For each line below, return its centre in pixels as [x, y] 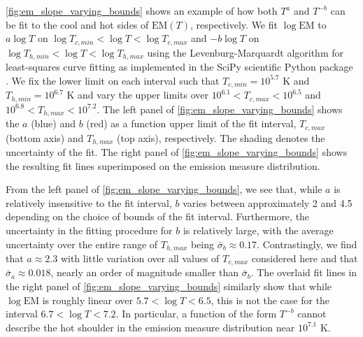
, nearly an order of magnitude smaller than [145, 272]
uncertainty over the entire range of [82, 244]
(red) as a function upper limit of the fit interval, [191, 123]
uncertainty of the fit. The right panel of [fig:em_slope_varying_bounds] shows [177, 151]
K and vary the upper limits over [137, 95]
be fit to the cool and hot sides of [77, 24]
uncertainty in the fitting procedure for [89, 230]
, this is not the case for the [270, 300]
